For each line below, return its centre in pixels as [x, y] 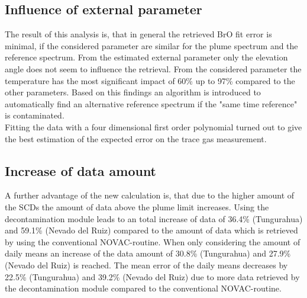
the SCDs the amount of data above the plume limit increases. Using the [137, 206]
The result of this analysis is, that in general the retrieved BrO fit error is [138, 34]
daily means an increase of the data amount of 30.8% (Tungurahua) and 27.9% [148, 253]
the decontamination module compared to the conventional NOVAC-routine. [143, 288]
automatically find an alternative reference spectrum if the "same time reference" [151, 103]
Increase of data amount [81, 170]
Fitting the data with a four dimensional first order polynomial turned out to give [153, 126]
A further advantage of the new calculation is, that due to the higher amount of [150, 195]
